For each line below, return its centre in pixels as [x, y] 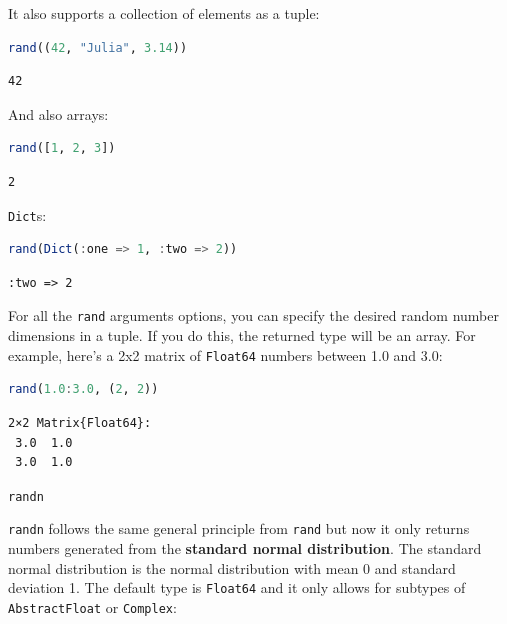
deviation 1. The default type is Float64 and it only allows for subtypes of [237, 587]
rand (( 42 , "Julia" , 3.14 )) [98, 47]
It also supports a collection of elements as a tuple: [164, 13]
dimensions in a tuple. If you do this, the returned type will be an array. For [242, 335]
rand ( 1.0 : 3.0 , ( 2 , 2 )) [83, 389]
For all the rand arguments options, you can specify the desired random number [253, 315]
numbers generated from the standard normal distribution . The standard [245, 548]
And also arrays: [58, 113]
